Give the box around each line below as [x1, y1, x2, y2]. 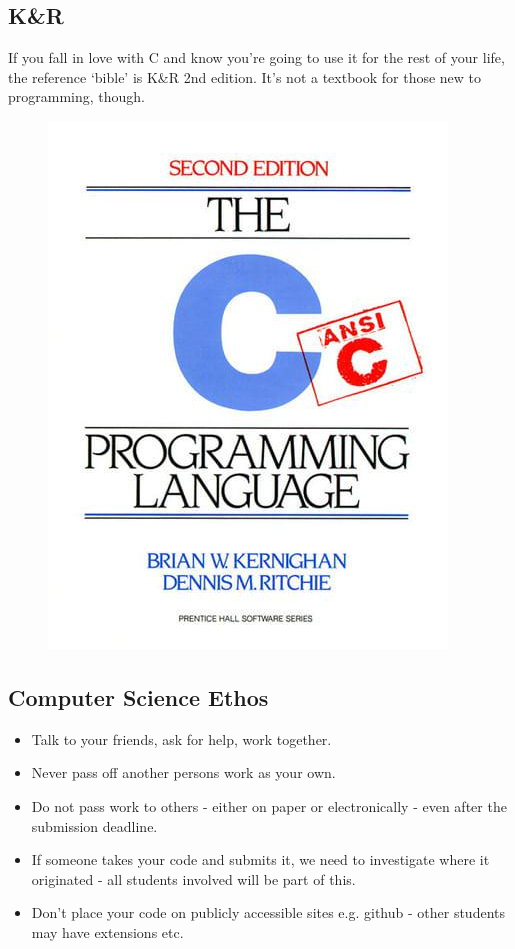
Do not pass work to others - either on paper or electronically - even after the [31, 795, 507, 816]
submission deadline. [31, 815, 158, 836]
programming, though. [8, 86, 146, 107]
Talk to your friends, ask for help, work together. [31, 728, 332, 749]
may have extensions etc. [31, 921, 184, 942]
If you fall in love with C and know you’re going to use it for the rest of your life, [8, 47, 505, 68]
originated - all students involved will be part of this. [31, 868, 356, 889]
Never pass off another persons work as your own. [31, 762, 336, 783]
